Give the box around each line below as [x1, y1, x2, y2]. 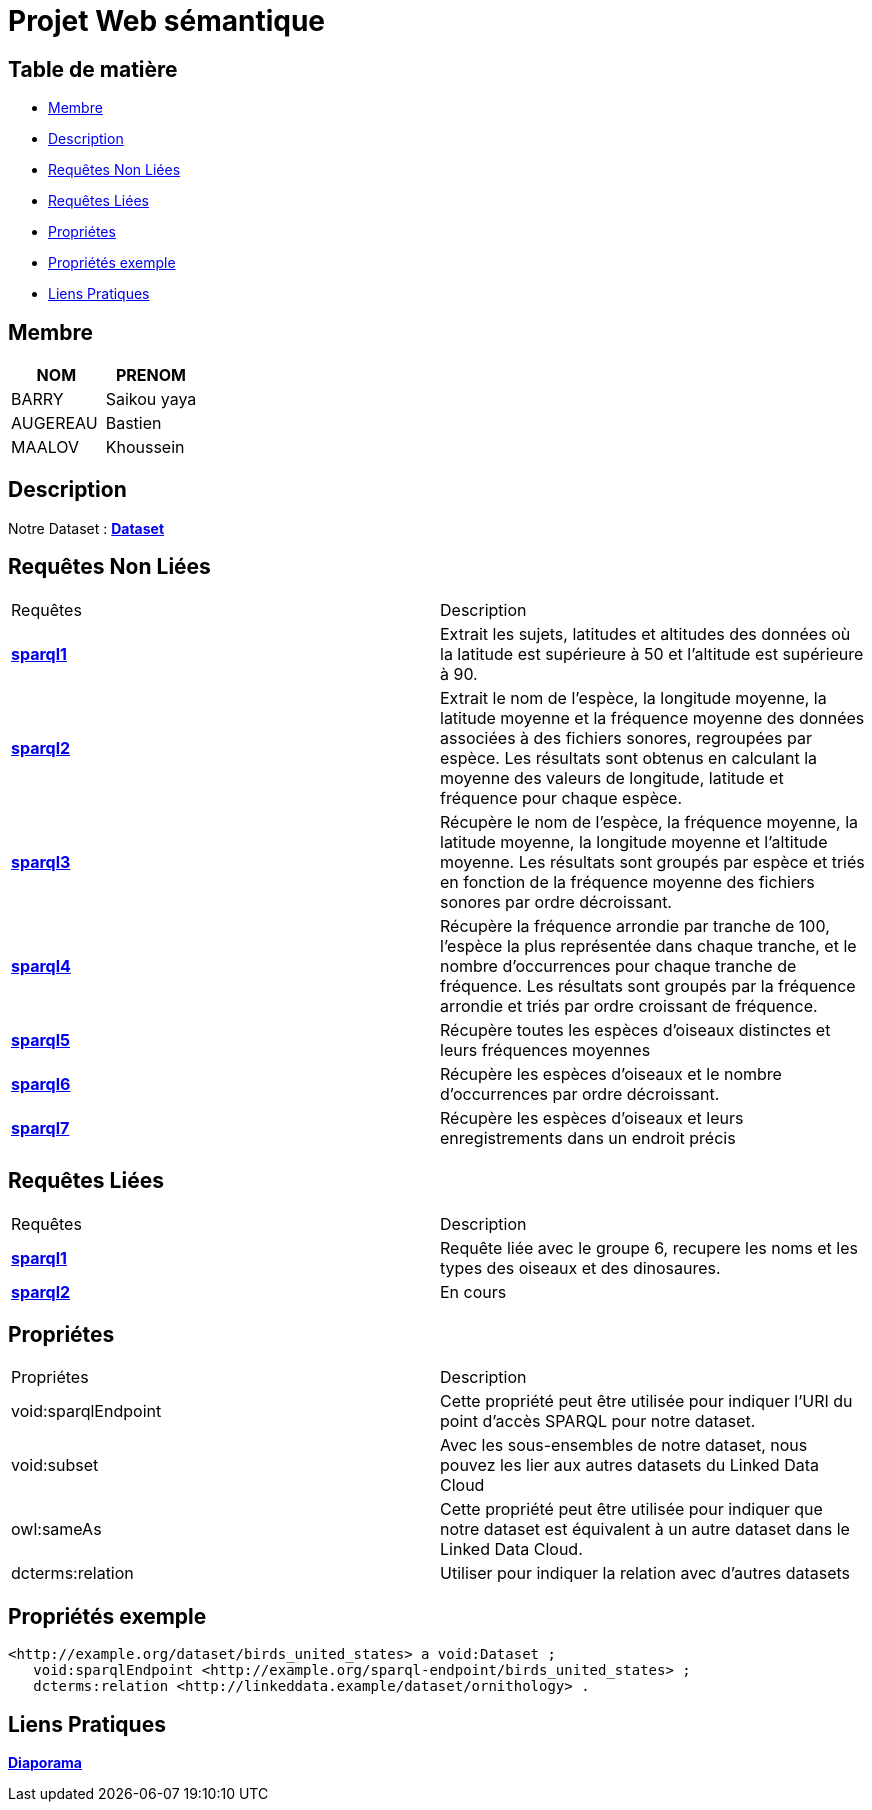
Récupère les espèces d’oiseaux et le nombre [440, 1063, 782, 1084]
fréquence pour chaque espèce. [440, 787, 683, 808]
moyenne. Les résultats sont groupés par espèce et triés [440, 851, 865, 872]
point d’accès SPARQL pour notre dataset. [440, 1411, 756, 1432]
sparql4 [11, 955, 71, 976]
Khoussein [105, 437, 185, 458]
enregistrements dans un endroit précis [440, 1127, 736, 1148]
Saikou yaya [105, 389, 197, 410]
